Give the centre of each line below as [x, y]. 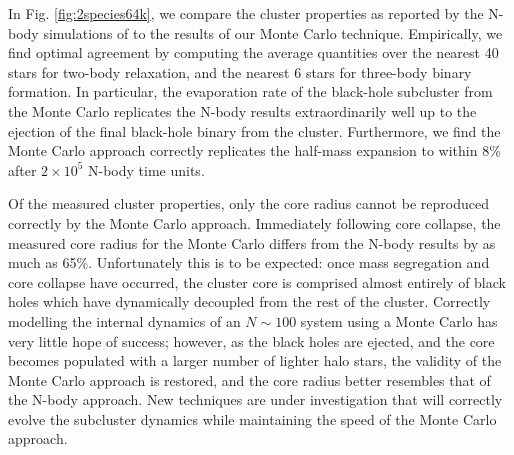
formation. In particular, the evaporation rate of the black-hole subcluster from [250, 91]
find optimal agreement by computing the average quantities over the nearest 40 [253, 52]
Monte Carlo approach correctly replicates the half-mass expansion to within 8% [254, 150]
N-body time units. [146, 169]
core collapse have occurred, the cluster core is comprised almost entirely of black [257, 281]
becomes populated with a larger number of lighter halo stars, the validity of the [255, 360]
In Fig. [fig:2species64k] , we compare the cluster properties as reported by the [246, 13]
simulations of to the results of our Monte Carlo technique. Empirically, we [273, 32]
